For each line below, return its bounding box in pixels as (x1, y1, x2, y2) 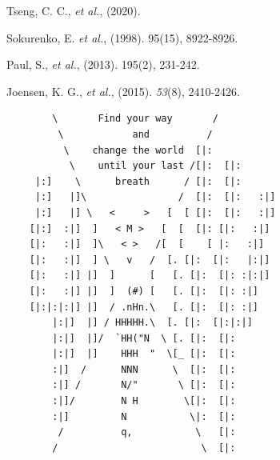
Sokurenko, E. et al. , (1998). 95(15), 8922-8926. (6, 29, 238, 46)
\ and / (58, 128, 213, 140)
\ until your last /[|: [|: (69, 160, 242, 172)
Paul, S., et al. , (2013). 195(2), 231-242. (6, 56, 200, 73)
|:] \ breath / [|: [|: (34, 175, 242, 187)
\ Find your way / (52, 113, 218, 125)
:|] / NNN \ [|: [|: (52, 363, 236, 375)
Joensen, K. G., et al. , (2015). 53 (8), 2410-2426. (6, 82, 240, 99)
